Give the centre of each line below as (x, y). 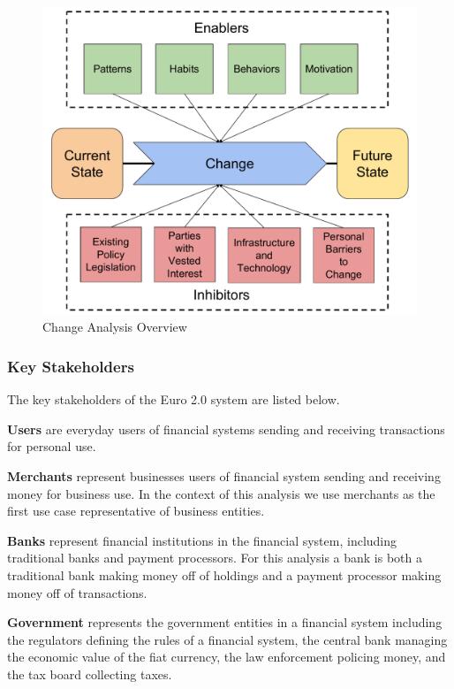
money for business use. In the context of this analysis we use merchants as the (221, 493)
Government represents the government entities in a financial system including (225, 622)
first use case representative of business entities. (136, 511)
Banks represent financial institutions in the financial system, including (202, 540)
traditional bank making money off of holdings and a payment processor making (224, 574)
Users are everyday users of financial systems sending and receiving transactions (226, 429)
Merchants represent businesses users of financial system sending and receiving (224, 476)
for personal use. (52, 446)
